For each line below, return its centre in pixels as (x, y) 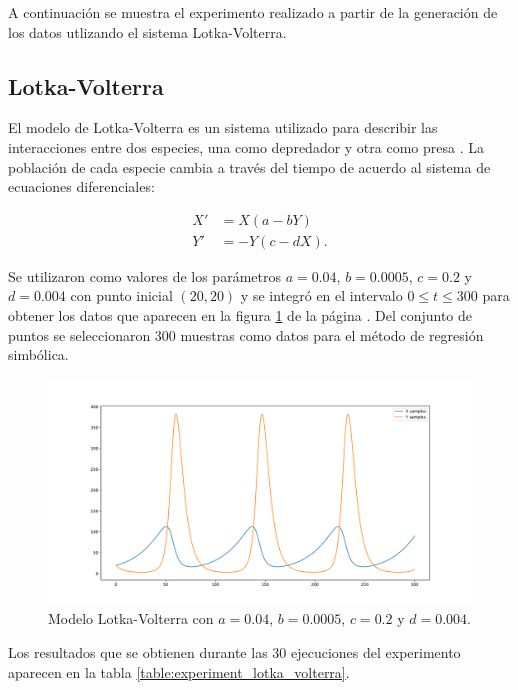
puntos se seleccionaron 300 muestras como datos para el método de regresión (246, 334)
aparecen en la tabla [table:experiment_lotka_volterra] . (179, 671)
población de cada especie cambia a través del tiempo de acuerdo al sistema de (249, 166)
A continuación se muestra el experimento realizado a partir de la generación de (253, 12)
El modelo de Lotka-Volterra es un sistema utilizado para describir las (223, 127)
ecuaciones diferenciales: (81, 186)
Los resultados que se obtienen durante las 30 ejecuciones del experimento (234, 652)
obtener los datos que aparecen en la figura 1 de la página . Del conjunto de (240, 315)
